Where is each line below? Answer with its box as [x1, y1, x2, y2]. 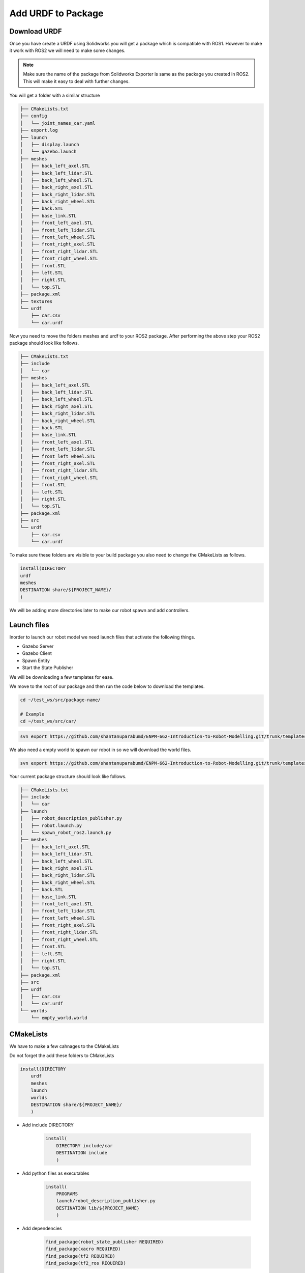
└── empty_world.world [30, 1015, 87, 1021]
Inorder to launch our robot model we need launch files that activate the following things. [9, 634, 196, 640]
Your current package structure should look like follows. [9, 773, 127, 779]
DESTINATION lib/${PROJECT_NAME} [56, 1205, 140, 1211]
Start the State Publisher [22, 665, 74, 671]
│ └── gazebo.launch [20, 149, 77, 155]
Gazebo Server [22, 643, 54, 649]
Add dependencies [22, 1225, 62, 1232]
